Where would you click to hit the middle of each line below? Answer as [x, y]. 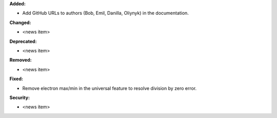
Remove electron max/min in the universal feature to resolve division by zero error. [110, 88]
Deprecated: [23, 41]
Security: [20, 98]
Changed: [20, 22]
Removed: [21, 60]
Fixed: [16, 79]
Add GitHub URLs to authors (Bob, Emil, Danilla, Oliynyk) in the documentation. [106, 13]
